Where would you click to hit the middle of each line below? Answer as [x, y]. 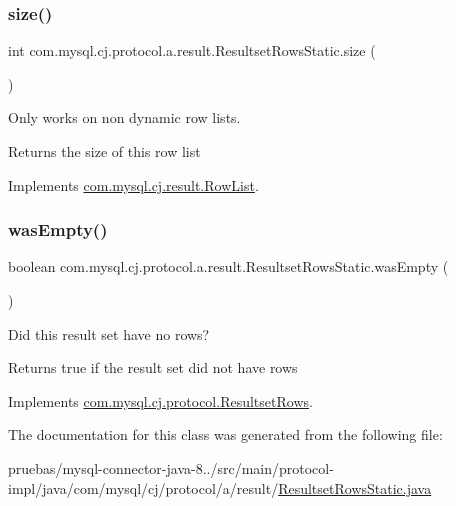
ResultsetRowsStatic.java [355, 487]
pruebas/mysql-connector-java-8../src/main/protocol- [171, 467]
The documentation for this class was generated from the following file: [225, 434]
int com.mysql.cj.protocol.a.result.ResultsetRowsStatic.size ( [192, 50]
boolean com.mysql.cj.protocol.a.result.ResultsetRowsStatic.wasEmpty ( [228, 266]
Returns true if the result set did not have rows [153, 367]
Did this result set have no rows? [109, 333]
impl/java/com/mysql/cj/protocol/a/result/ [143, 487]
